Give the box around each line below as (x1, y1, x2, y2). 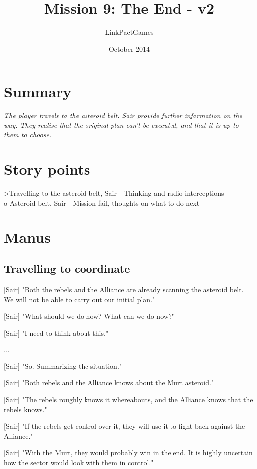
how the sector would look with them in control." (4, 457, 154, 468)
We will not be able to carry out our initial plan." (4, 294, 155, 304)
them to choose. (4, 129, 52, 140)
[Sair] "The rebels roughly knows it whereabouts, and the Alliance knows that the (4, 394, 253, 405)
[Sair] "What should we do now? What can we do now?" (4, 311, 174, 321)
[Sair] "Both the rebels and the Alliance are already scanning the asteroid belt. (4, 284, 244, 294)
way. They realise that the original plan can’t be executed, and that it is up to (4, 119, 239, 130)
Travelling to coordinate (4, 261, 130, 276)
